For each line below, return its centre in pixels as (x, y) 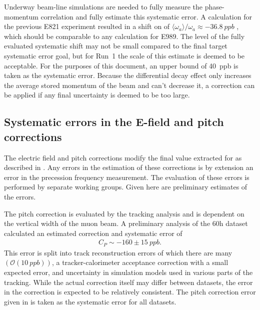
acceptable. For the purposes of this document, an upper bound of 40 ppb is (121, 65)
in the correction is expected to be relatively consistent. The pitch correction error (130, 292)
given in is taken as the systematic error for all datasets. (90, 301)
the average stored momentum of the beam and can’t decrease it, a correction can (129, 85)
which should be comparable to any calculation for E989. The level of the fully (124, 36)
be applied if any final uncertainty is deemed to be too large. (97, 95)
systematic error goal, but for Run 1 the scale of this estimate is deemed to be (124, 55)
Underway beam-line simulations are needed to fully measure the (103, 6)
